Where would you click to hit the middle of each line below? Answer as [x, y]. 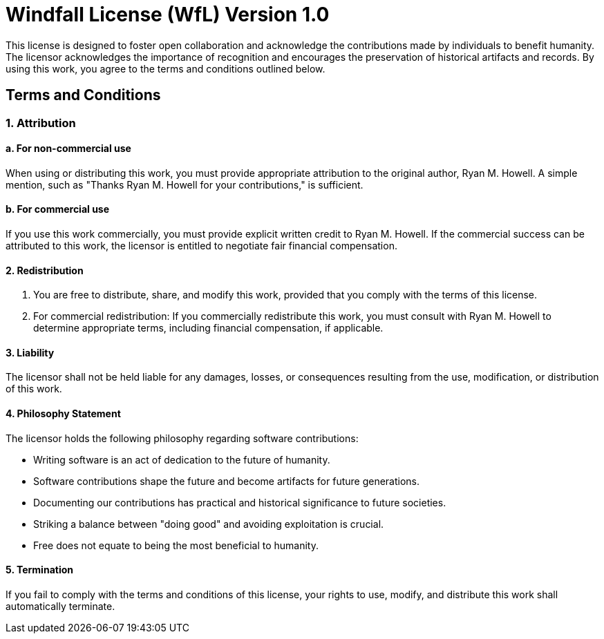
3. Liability [30, 352]
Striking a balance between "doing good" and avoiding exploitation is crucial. [209, 524]
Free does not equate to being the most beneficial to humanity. [176, 545]
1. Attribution [41, 123]
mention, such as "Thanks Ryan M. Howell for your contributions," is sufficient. [185, 184]
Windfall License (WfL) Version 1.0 [168, 15]
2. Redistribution [45, 270]
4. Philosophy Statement [63, 414]
